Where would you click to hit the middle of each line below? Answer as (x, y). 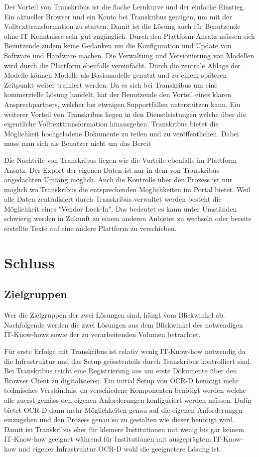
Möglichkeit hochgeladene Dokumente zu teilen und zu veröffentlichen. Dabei (122, 133)
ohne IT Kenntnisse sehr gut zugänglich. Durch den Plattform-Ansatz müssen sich (129, 36)
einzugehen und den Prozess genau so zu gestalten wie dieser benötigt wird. (120, 419)
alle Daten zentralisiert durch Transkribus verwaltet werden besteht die (113, 199)
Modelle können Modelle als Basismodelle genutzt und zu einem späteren (116, 75)
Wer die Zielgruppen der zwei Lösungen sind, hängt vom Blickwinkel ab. (115, 315)
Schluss (29, 262)
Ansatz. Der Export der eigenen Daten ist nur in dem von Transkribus (112, 170)
